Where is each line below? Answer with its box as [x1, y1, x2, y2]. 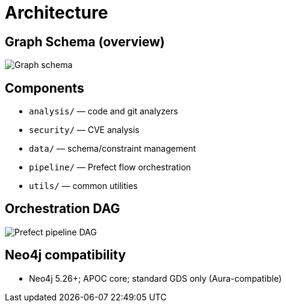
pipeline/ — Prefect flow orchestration [29, 162, 191, 173]
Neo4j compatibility [5, 247, 126, 263]
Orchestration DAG [5, 201, 120, 217]
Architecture [5, 2, 108, 23]
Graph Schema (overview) [5, 34, 165, 49]
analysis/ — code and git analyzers [29, 106, 178, 117]
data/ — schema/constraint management [29, 143, 196, 154]
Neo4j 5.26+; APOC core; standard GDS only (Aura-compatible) [29, 273, 282, 284]
